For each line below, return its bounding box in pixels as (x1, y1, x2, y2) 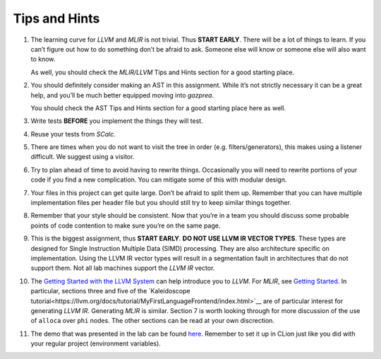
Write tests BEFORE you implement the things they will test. (30, 117, 204, 125)
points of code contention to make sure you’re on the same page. (30, 221, 221, 230)
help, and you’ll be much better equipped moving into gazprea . (30, 90, 214, 99)
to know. (30, 55, 56, 64)
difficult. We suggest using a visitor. (30, 153, 135, 161)
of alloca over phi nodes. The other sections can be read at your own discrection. (30, 317, 275, 325)
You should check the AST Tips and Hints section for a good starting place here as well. (30, 103, 286, 112)
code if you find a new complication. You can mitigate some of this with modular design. (30, 175, 287, 184)
